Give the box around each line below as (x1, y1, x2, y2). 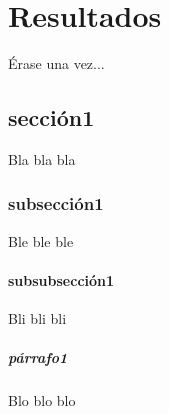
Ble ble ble (8, 230, 74, 251)
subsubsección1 (8, 269, 115, 290)
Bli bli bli (8, 308, 67, 329)
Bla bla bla (8, 148, 76, 169)
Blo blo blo (8, 390, 76, 411)
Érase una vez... (8, 53, 105, 74)
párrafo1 (8, 347, 68, 368)
